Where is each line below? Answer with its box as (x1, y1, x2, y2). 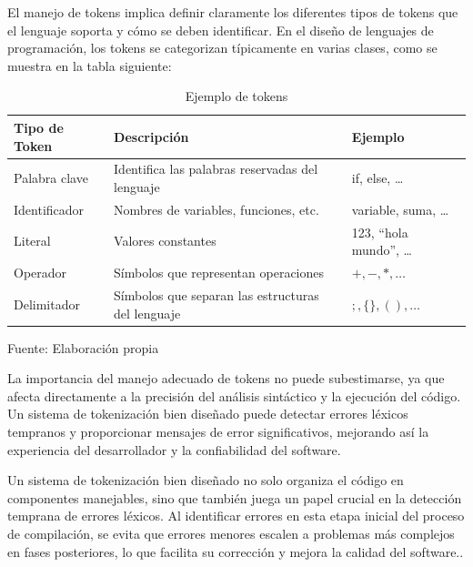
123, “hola (351, 222, 408, 241)
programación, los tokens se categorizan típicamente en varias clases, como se (7, 38, 438, 57)
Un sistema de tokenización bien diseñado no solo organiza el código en (7, 471, 404, 490)
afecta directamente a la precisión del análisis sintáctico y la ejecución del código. (7, 386, 461, 405)
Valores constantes (114, 231, 216, 250)
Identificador (14, 199, 85, 218)
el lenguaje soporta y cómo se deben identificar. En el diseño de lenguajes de (7, 20, 434, 39)
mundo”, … (351, 240, 412, 259)
